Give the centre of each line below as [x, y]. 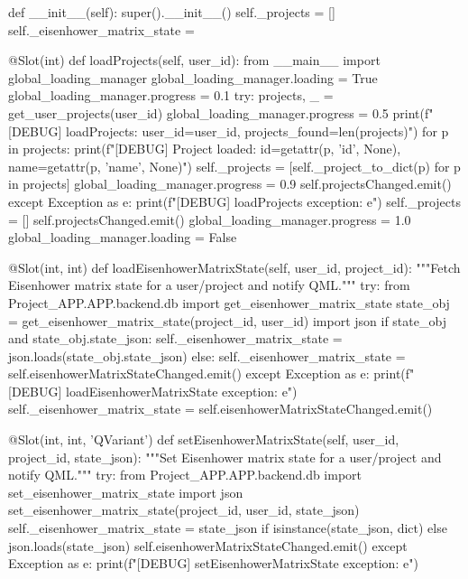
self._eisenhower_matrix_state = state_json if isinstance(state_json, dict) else [228, 528]
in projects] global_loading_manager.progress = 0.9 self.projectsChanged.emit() [230, 184]
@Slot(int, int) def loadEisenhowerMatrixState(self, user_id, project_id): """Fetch [234, 267]
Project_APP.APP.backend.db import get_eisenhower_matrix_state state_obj [229, 302]
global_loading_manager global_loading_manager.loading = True [193, 77]
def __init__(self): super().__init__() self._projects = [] [172, 12]
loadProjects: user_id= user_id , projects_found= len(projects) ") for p [257, 131]
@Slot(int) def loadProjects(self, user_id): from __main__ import [194, 60]
